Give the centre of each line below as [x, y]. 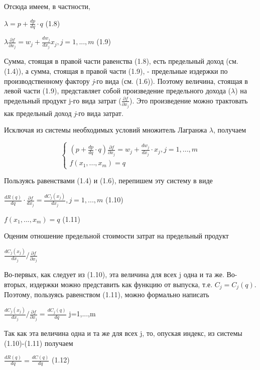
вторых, [16, 284]
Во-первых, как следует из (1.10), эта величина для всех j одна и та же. [114, 274]
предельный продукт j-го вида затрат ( [63, 100]
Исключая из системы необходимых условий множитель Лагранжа [106, 130]
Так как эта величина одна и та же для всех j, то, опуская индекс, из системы [123, 333]
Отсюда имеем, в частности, [47, 6]
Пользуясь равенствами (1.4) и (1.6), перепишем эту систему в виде [108, 180]
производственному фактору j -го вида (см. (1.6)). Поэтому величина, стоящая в [126, 81]
